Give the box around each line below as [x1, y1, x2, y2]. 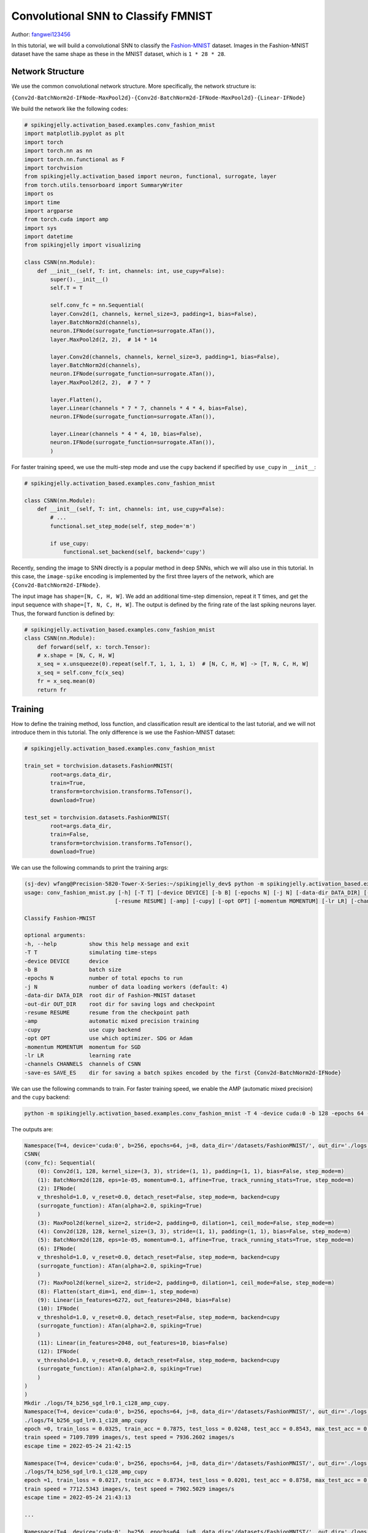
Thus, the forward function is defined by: [11, 610, 115, 617]
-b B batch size [24, 966, 122, 973]
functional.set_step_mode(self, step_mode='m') [50, 522, 196, 530]
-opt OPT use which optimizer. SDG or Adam [24, 1035, 193, 1042]
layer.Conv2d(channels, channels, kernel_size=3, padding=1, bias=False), [50, 353, 280, 360]
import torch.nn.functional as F [24, 156, 125, 162]
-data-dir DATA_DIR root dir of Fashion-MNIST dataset [24, 992, 196, 999]
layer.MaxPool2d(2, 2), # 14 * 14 [50, 336, 158, 343]
